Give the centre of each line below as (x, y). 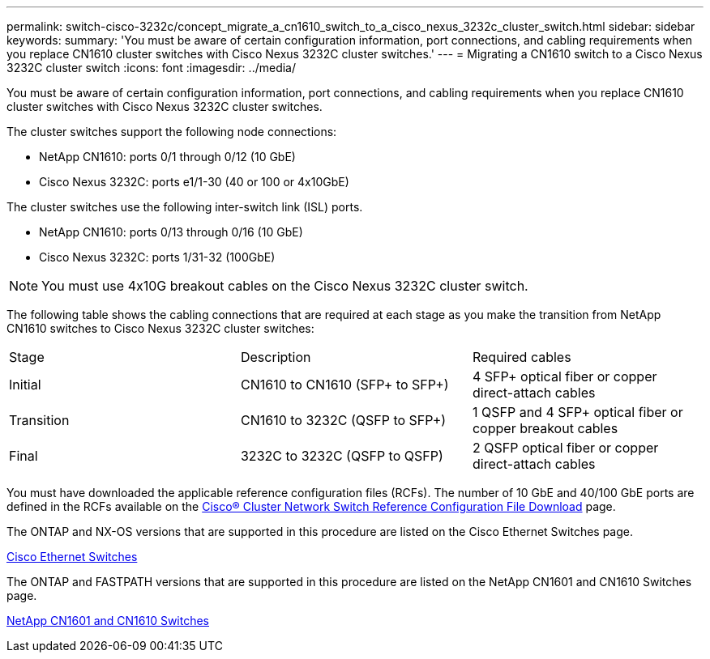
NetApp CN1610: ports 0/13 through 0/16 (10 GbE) (171, 232)
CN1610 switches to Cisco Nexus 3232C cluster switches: (160, 328)
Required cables (522, 357)
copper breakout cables (545, 428)
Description (276, 357)
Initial (25, 385)
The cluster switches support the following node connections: (172, 132)
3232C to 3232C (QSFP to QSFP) (342, 456)
